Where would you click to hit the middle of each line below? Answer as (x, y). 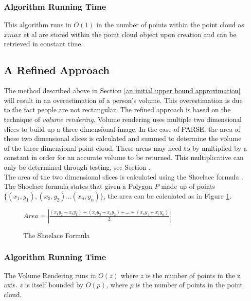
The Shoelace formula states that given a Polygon (78, 186)
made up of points (188, 186)
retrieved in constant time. (44, 44)
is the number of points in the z (193, 275)
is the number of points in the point (189, 285)
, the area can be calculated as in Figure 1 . (167, 195)
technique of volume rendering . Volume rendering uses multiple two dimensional (123, 119)
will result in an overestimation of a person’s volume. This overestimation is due (123, 100)
